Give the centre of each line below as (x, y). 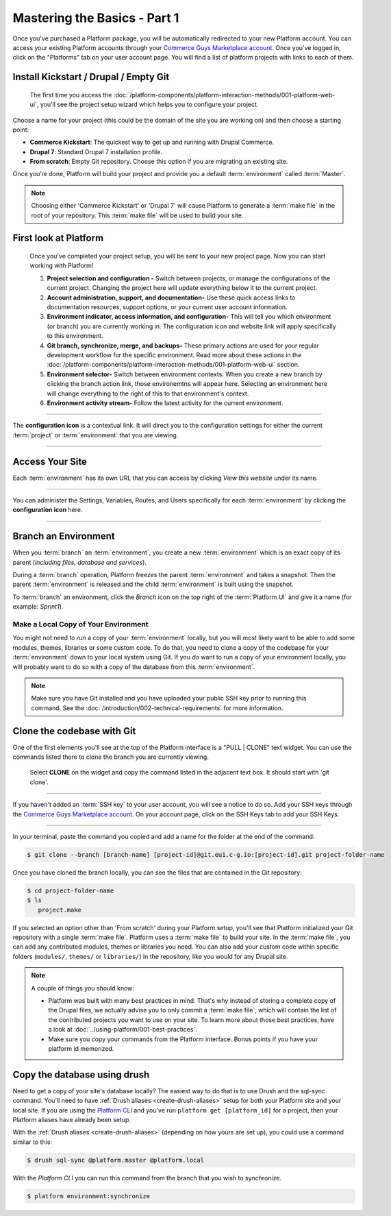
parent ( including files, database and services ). (80, 562)
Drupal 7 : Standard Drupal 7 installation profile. (96, 151)
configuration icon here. (48, 510)
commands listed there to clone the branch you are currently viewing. (111, 757)
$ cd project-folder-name (71, 890)
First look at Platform (58, 238)
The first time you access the (71, 95)
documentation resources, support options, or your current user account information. (167, 307)
